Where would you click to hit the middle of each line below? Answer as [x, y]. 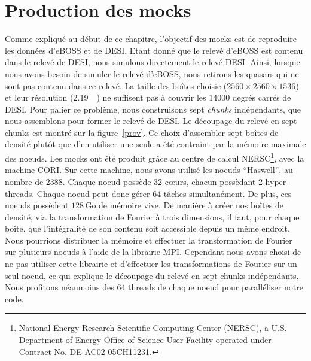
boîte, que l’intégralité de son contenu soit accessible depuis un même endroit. [147, 228]
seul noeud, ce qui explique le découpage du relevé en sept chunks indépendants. [152, 275]
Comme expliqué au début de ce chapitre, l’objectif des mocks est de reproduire [151, 39]
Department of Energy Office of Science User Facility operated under [145, 340]
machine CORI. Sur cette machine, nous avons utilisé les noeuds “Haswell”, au [149, 170]
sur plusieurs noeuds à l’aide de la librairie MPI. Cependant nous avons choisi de [153, 252]
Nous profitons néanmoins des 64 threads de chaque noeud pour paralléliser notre [154, 287]
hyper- [277, 181]
